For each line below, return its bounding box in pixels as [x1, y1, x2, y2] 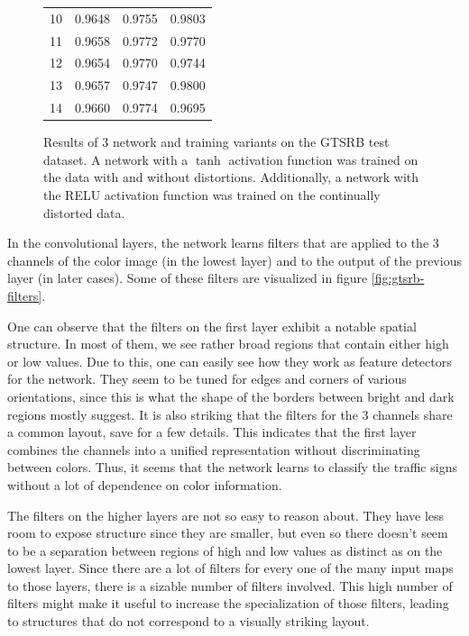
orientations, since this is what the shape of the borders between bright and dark [7, 386, 455, 405]
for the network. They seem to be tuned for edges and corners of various [7, 369, 407, 388]
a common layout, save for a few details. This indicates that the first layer [7, 422, 417, 441]
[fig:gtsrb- [371, 268, 425, 287]
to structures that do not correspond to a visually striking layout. [7, 612, 370, 631]
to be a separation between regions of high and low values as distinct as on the [7, 541, 443, 559]
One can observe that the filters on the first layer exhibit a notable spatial [7, 316, 417, 335]
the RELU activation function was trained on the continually [43, 186, 381, 204]
